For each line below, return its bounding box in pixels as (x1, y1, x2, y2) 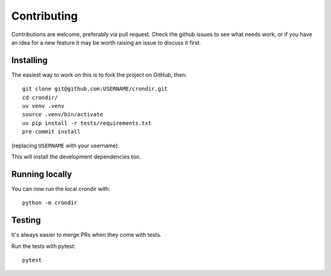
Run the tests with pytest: (11, 242, 76, 250)
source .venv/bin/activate (22, 111, 104, 118)
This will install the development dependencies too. (11, 153, 141, 160)
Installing (11, 55, 48, 65)
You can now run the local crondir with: (11, 185, 110, 192)
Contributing (11, 9, 78, 23)
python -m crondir (22, 200, 78, 206)
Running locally (11, 169, 72, 179)
